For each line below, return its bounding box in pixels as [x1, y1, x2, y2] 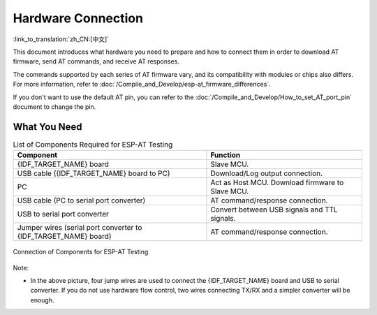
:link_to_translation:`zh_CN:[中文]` [13, 35, 110, 43]
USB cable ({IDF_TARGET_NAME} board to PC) [17, 168, 170, 178]
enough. [30, 295, 55, 304]
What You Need [13, 121, 82, 133]
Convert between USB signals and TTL [210, 205, 338, 214]
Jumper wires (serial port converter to [17, 223, 142, 233]
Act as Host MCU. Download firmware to [210, 178, 344, 188]
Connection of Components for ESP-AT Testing [13, 248, 149, 256]
